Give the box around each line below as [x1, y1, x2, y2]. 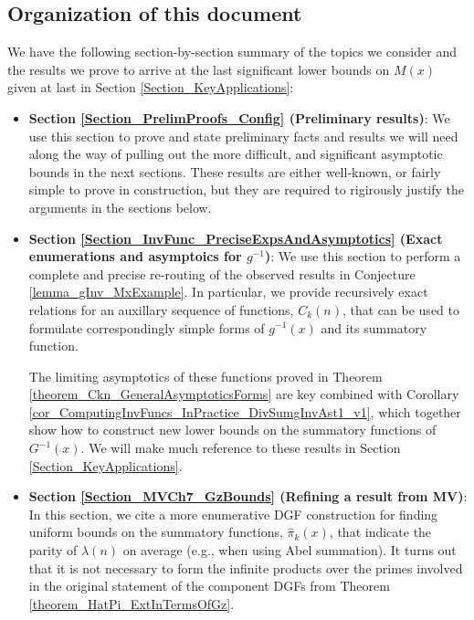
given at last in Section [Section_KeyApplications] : [7, 78, 294, 97]
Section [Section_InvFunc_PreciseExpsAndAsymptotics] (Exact [28, 228, 443, 247]
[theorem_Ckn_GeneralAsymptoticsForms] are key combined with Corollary [28, 384, 459, 404]
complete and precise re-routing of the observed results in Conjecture [28, 264, 416, 283]
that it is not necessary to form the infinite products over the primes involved [28, 558, 463, 577]
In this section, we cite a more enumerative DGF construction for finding [28, 504, 438, 523]
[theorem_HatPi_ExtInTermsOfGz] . [28, 594, 235, 613]
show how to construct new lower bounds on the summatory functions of [28, 420, 437, 439]
